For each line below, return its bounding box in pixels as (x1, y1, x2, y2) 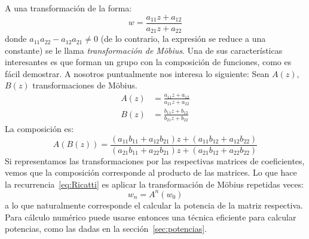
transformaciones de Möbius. (32, 79, 137, 91)
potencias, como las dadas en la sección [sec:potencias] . (5, 222, 207, 235)
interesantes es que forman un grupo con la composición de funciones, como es (5, 56, 292, 68)
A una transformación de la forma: (5, 2, 132, 14)
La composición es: (5, 122, 74, 135)
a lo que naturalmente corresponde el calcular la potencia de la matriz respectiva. (5, 198, 303, 211)
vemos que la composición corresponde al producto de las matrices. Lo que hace (5, 166, 297, 179)
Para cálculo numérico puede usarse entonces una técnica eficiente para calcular (5, 210, 296, 223)
